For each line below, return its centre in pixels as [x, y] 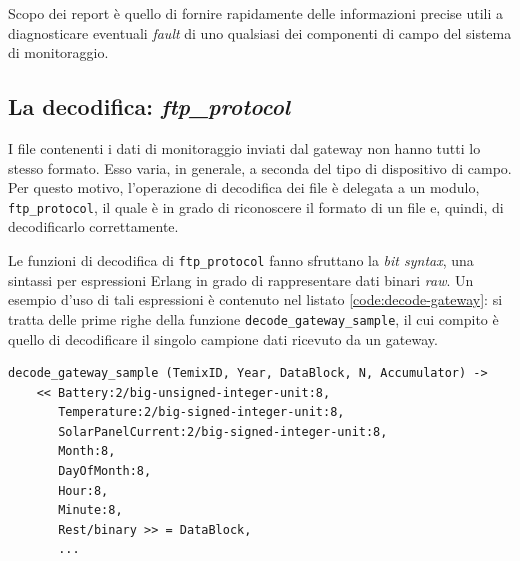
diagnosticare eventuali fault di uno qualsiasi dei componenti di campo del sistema [260, 32]
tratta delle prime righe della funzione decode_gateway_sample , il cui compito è [253, 318]
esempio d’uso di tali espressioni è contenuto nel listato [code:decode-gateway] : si [255, 299]
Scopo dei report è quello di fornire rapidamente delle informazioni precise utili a [256, 13]
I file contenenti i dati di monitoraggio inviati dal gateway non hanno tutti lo [244, 147]
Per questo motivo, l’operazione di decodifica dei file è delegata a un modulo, [244, 187]
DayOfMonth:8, [105, 471]
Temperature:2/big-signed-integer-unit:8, [201, 412]
